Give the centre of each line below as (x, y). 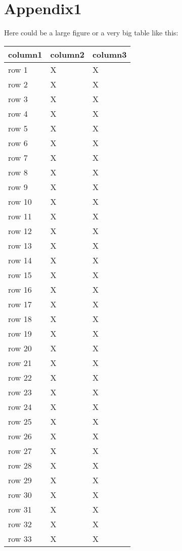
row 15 (20, 274)
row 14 (20, 260)
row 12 (20, 231)
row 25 (20, 421)
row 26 (20, 436)
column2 (67, 54)
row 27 (20, 450)
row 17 (20, 304)
